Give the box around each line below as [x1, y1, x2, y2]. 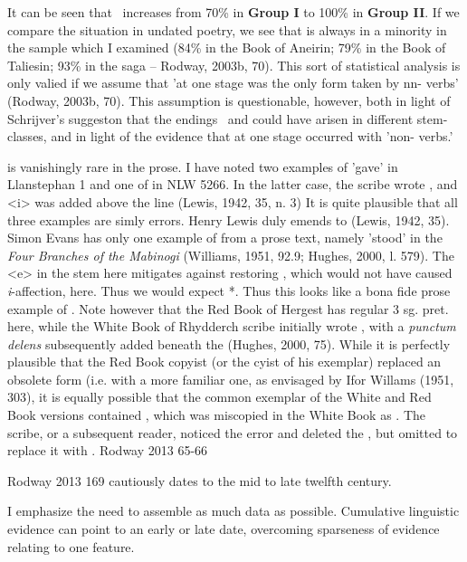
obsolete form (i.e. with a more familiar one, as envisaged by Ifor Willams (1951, [7, 369, 454, 388]
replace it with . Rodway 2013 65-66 [7, 441, 208, 460]
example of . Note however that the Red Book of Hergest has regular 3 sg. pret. [7, 299, 449, 318]
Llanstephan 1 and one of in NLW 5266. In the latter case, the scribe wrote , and [7, 175, 458, 194]
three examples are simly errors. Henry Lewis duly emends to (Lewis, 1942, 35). [7, 210, 450, 229]
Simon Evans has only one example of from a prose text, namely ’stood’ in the [7, 228, 443, 247]
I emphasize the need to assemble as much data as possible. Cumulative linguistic [7, 501, 460, 520]
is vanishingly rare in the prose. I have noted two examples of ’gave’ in [7, 157, 398, 176]
